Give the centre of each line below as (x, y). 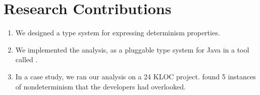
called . (27, 59)
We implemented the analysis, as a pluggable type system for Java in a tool (132, 49)
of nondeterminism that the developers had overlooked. (100, 86)
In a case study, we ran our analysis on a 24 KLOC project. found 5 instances (136, 76)
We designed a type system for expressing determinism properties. (118, 33)
